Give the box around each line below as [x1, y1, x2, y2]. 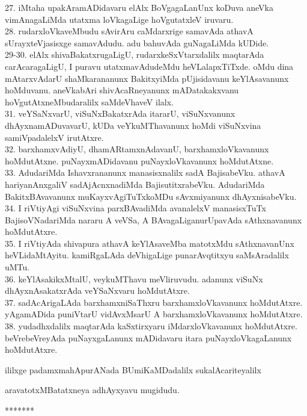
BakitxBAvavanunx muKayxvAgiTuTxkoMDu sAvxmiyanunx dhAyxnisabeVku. [5, 190, 297, 202]
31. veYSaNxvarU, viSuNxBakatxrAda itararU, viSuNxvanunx [5, 107, 236, 120]
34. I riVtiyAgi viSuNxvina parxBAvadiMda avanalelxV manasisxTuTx [5, 202, 266, 214]
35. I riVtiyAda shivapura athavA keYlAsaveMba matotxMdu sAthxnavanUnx [5, 237, 294, 249]
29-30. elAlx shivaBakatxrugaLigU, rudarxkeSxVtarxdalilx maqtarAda [5, 48, 264, 61]
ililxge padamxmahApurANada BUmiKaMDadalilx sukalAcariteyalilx [5, 363, 261, 376]
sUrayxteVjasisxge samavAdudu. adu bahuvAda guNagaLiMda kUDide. [5, 36, 269, 49]
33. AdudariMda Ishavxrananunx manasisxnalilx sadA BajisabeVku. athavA [5, 166, 285, 179]
